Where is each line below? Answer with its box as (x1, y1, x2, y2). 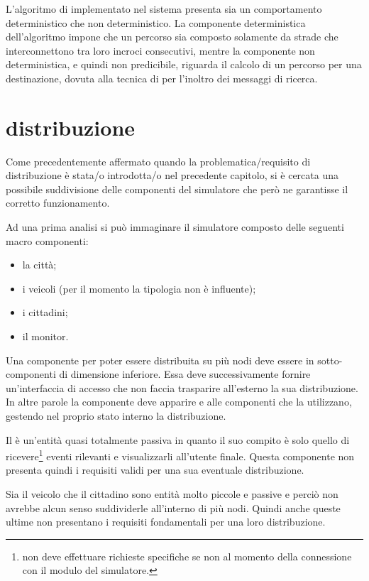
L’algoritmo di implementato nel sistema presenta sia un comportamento (6, 1, 322, 16)
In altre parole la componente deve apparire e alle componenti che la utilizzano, (6, 394, 352, 409)
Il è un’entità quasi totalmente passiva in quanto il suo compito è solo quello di (6, 432, 350, 447)
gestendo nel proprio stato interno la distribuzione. (6, 408, 226, 423)
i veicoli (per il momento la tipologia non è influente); (22, 281, 256, 295)
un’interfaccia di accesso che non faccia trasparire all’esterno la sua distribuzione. (6, 380, 358, 395)
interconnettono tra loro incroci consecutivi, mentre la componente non (6, 43, 315, 58)
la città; (22, 257, 57, 272)
